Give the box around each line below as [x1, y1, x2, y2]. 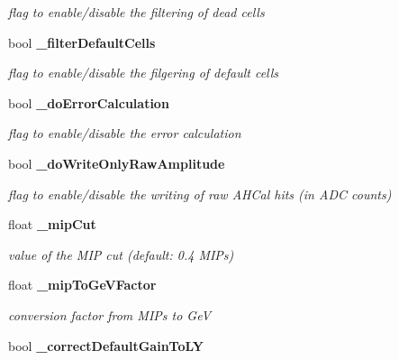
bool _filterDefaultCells [8, 32, 156, 51]
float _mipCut [8, 215, 96, 234]
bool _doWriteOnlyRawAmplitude [8, 153, 225, 172]
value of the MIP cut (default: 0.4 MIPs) [8, 245, 234, 263]
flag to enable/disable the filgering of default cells [8, 63, 279, 82]
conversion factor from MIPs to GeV [8, 305, 211, 324]
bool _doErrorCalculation [8, 93, 169, 112]
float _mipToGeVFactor [8, 275, 157, 294]
